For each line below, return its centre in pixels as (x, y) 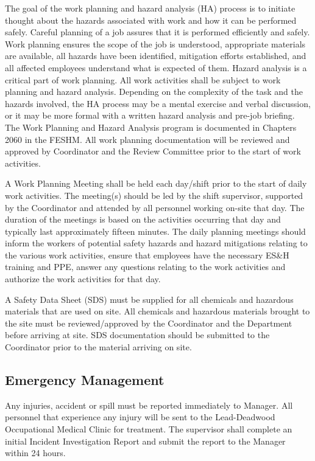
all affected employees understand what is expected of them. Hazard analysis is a (156, 67)
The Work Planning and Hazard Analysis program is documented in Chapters (151, 127)
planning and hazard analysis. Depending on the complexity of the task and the (154, 92)
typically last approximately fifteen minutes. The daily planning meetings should (155, 231)
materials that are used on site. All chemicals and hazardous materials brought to (157, 311)
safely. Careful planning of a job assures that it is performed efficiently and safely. (157, 32)
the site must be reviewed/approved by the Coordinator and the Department (149, 323)
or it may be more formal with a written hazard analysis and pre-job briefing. (150, 115)
